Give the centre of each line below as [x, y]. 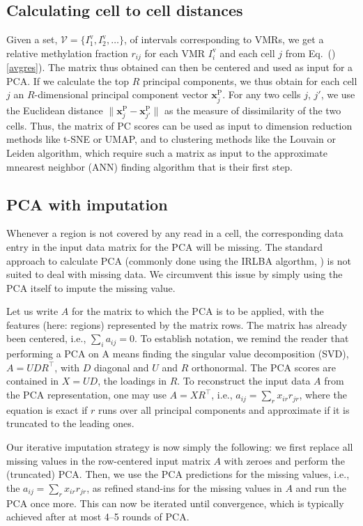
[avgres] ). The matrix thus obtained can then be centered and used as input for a [180, 67]
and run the [321, 487]
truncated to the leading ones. [70, 423]
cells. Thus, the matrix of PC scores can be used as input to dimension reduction [179, 125]
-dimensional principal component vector [121, 94]
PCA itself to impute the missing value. [91, 287]
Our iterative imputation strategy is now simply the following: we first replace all [180, 447]
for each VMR [175, 53]
